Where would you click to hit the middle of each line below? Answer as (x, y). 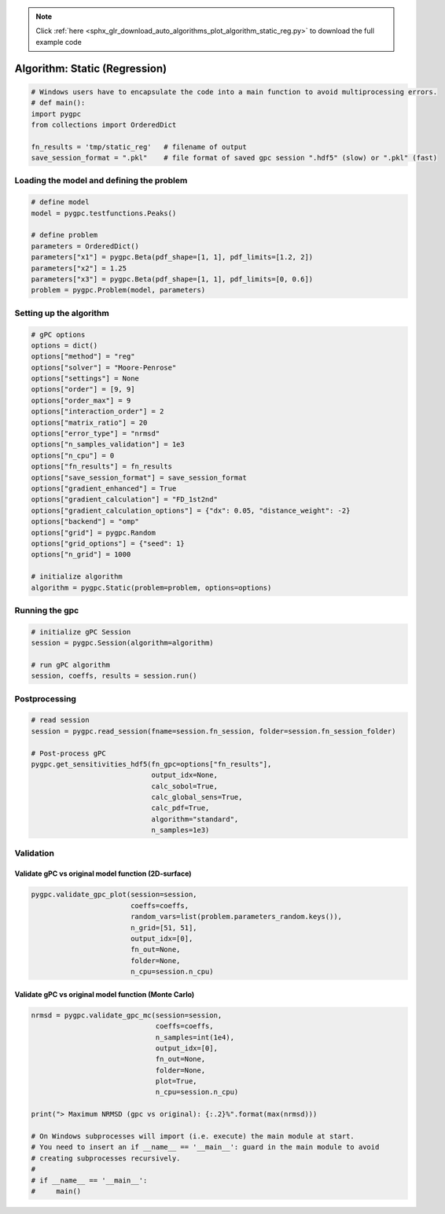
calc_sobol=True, (184, 786)
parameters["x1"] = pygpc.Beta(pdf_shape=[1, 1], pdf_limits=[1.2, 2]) (172, 257)
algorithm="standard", (195, 819)
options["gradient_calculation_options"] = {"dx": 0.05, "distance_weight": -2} (191, 510)
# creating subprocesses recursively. (106, 1158)
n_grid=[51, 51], (164, 927)
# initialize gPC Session (81, 632)
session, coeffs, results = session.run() (114, 676)
